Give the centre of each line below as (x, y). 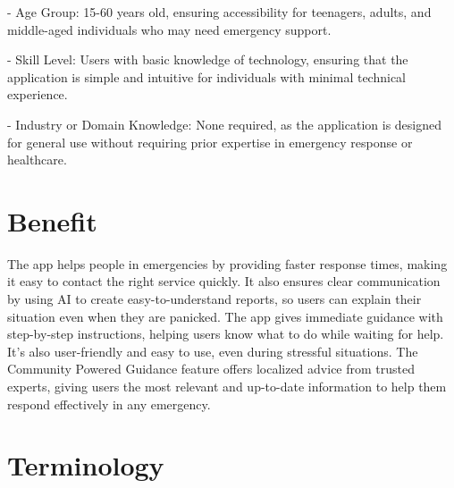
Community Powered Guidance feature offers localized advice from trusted (211, 369)
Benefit (52, 220)
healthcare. (37, 160)
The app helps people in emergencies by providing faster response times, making (227, 263)
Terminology (86, 465)
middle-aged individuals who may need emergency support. (169, 29)
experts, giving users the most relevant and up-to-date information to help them (227, 387)
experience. (38, 94)
